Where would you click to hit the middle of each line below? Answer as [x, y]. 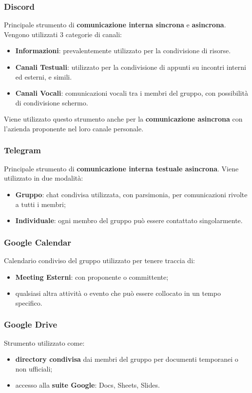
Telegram [22, 150]
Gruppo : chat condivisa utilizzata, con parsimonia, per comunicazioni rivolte [131, 194]
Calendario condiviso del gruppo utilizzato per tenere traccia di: [99, 260]
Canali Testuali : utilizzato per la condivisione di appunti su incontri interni [131, 67]
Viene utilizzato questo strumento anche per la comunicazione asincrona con [123, 119]
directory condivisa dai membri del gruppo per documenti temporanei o [127, 359]
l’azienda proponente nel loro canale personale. [74, 128]
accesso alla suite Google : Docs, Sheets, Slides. [87, 385]
